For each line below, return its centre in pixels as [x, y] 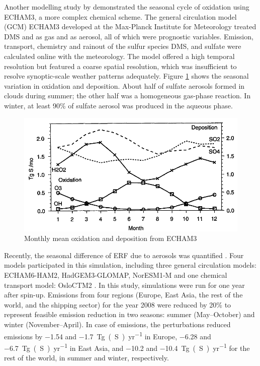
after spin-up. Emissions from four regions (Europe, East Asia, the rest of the [123, 295]
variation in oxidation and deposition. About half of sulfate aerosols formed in [124, 85]
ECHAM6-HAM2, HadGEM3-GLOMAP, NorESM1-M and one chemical [116, 274]
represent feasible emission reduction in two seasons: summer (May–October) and [129, 314]
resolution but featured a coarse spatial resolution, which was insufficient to [120, 66]
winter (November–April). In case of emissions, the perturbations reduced [117, 324]
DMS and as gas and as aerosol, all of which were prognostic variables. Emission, [129, 36]
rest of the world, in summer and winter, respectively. [86, 358]
